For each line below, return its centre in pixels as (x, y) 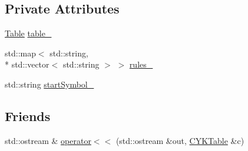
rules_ (141, 64)
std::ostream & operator (48, 140)
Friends (28, 115)
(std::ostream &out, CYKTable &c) (180, 140)
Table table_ (28, 33)
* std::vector (27, 64)
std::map (20, 53)
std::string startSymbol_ (49, 84)
